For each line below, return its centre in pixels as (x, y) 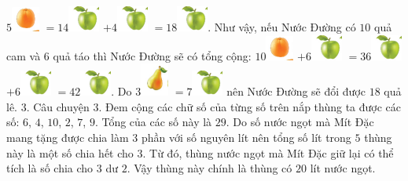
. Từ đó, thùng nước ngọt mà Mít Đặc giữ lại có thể (268, 152)
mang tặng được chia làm (68, 137)
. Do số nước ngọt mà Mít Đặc (300, 122)
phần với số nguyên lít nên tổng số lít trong (246, 137)
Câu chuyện (61, 106)
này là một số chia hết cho (70, 152)
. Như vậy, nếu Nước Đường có (282, 27)
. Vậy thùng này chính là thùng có (210, 168)
